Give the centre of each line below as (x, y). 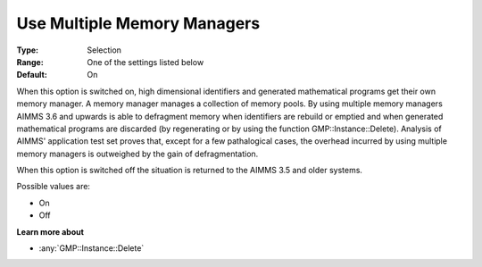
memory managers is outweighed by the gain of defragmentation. (137, 154)
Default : (32, 75)
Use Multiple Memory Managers (138, 23)
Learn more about (50, 231)
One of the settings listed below (145, 62)
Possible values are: (54, 187)
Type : (28, 50)
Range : (30, 62)
